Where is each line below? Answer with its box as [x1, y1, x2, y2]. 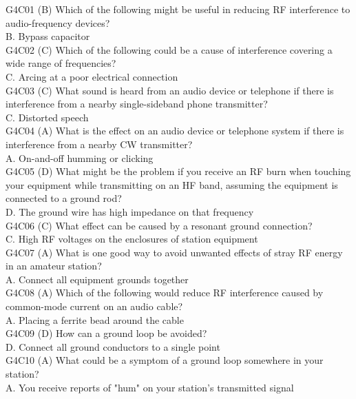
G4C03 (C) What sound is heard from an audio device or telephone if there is [6, 83, 334, 97]
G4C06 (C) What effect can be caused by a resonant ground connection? [6, 218, 313, 232]
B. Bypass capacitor [6, 29, 90, 43]
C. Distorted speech [6, 110, 89, 124]
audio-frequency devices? [6, 15, 110, 30]
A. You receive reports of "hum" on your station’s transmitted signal [6, 380, 294, 394]
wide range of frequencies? [6, 56, 116, 70]
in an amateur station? [6, 258, 102, 273]
